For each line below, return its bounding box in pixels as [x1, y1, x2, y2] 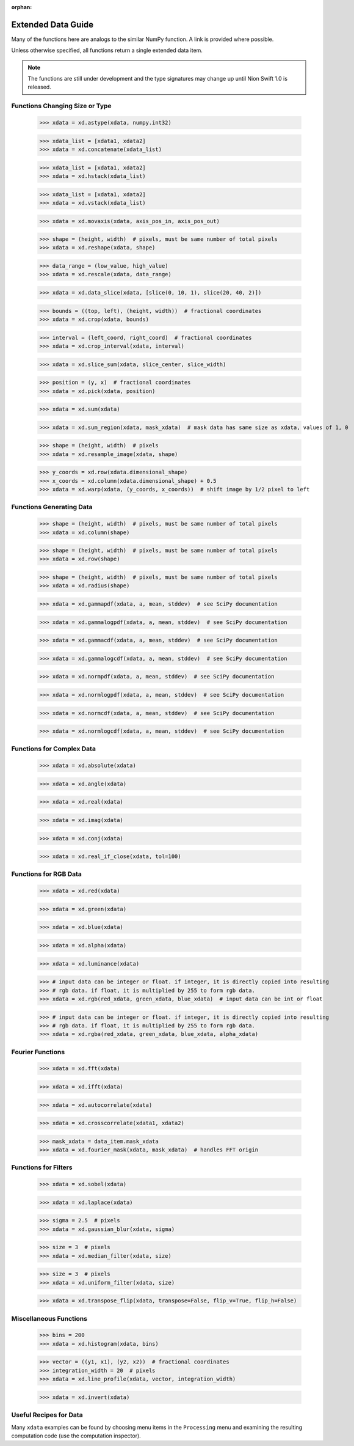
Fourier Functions [11, 1048, 65, 1056]
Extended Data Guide [11, 19, 94, 30]
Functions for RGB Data [11, 870, 82, 878]
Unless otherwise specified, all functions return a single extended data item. [11, 46, 203, 54]
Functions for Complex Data [11, 744, 96, 753]
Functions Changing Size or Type [11, 101, 112, 110]
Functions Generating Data [11, 503, 93, 512]
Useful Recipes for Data [11, 1411, 83, 1419]
